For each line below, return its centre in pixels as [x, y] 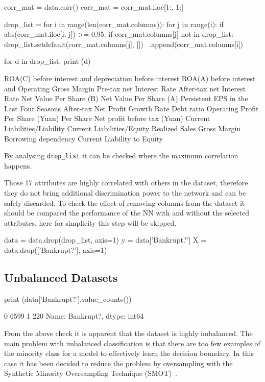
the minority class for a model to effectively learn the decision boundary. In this [129, 353]
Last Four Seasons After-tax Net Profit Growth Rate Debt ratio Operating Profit [131, 108]
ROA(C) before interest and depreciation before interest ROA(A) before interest [130, 78]
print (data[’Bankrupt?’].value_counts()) [68, 299]
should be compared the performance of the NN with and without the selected [127, 213]
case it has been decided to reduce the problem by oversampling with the [118, 363]
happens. [18, 165]
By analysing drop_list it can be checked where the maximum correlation [121, 156]
